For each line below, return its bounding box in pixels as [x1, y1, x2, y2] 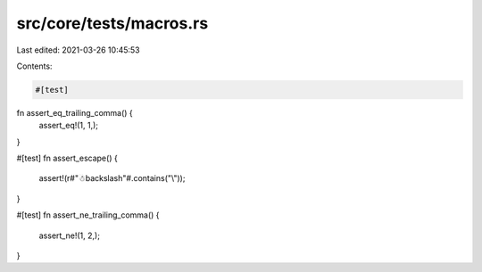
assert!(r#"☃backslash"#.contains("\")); [38, 173, 186, 184]
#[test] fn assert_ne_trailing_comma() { [16, 210, 160, 220]
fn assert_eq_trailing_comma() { [16, 107, 133, 118]
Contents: [16, 61, 53, 71]
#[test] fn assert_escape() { [16, 152, 118, 164]
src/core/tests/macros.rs [16, 13, 209, 33]
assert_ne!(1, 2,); [38, 230, 100, 241]
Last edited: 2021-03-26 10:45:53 [16, 45, 140, 55]
